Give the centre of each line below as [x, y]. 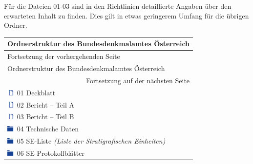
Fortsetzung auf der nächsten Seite [138, 80]
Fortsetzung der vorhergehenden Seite [64, 56]
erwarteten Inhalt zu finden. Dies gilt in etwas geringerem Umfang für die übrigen [126, 15]
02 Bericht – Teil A [46, 104]
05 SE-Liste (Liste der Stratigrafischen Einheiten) [91, 141]
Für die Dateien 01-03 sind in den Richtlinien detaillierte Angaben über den [118, 6]
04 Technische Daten [48, 129]
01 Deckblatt [36, 92]
